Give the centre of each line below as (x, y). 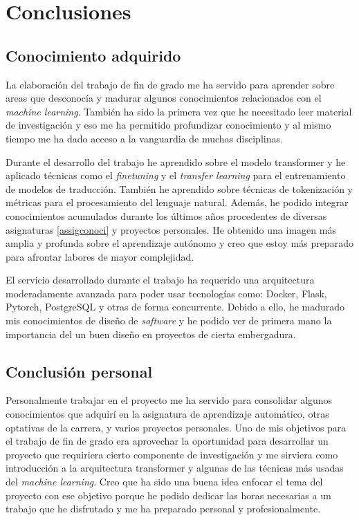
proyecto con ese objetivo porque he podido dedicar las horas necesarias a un (168, 495)
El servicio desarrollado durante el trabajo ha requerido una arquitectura (160, 280)
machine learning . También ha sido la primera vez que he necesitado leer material (179, 111)
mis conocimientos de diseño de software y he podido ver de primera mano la (169, 321)
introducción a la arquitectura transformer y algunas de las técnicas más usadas (175, 468)
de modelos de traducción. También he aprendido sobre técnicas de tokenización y (179, 188)
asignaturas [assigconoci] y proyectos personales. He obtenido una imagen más (171, 229)
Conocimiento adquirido (93, 55)
